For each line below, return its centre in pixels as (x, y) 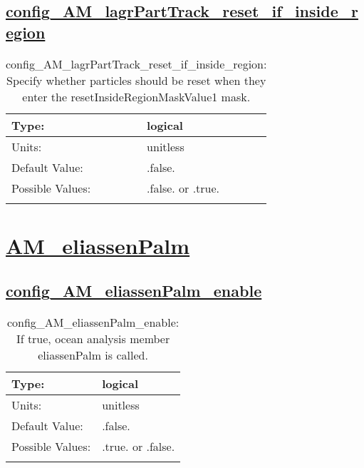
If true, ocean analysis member (93, 339)
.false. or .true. (183, 188)
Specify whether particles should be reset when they (136, 80)
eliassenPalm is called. (93, 355)
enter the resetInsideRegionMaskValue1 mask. (136, 96)
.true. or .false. (139, 447)
